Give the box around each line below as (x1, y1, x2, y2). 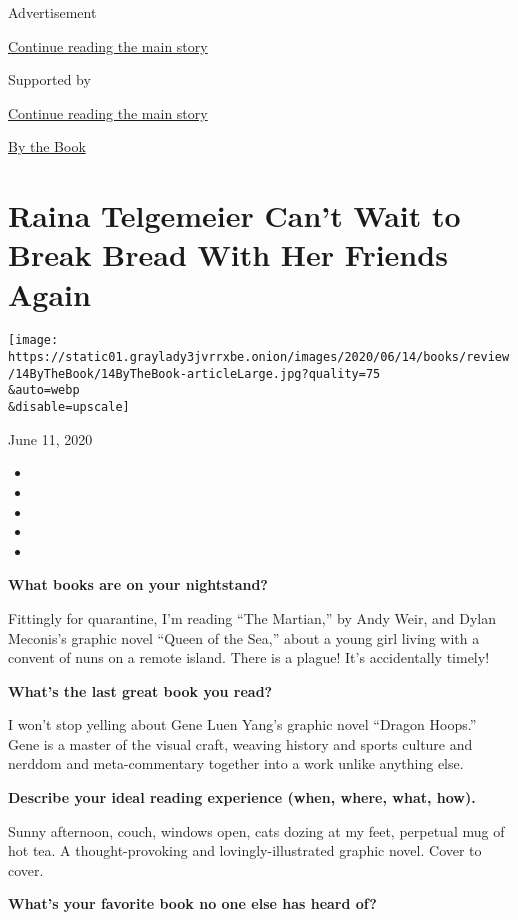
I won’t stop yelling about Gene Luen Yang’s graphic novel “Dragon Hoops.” (8, 714, 477, 735)
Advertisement (8, 2, 97, 22)
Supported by (8, 69, 91, 90)
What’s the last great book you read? (8, 680, 273, 701)
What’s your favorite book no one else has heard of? (8, 893, 377, 914)
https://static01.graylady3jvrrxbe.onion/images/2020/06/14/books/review (8, 350, 510, 365)
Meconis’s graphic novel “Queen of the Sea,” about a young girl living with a (8, 627, 480, 648)
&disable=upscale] (8, 400, 130, 415)
